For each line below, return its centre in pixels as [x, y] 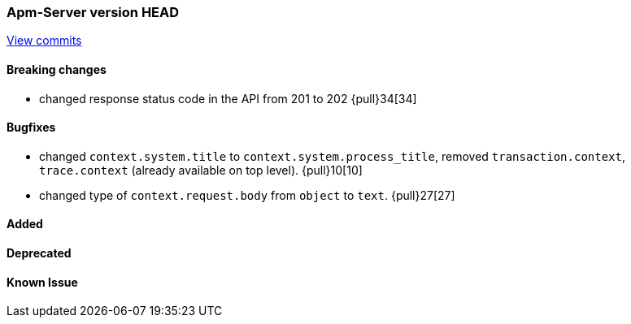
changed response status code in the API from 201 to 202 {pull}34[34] [228, 98]
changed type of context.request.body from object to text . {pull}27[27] [247, 195]
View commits [44, 41]
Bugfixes [31, 127]
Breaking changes [57, 69]
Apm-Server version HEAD [93, 12]
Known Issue [42, 282]
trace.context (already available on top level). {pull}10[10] [201, 170]
